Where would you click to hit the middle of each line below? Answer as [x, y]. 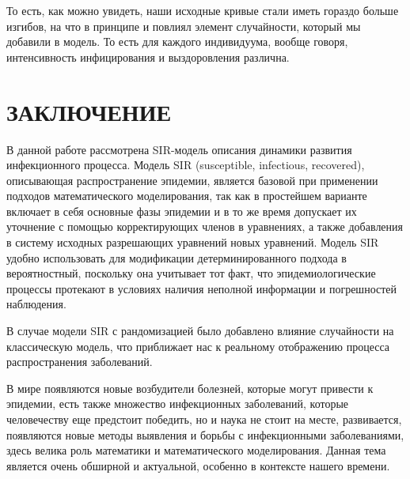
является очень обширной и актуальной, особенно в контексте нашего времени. [198, 465]
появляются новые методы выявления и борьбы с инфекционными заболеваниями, [205, 434]
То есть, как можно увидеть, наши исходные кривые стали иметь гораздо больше [203, 10]
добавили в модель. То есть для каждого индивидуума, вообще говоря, [177, 41]
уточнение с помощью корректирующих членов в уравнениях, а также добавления [205, 226]
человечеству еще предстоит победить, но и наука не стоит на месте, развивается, [204, 419]
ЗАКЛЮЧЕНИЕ [89, 111]
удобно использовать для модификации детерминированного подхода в [177, 257]
